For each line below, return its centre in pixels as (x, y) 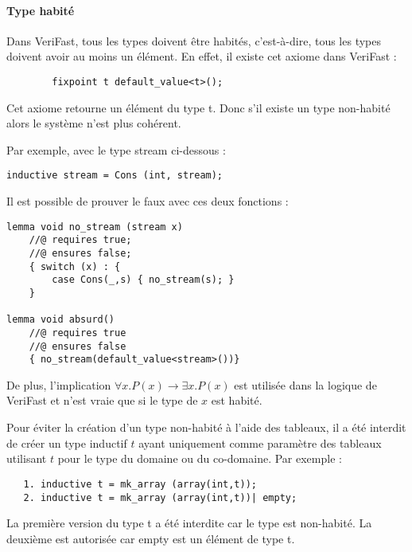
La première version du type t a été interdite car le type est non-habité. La (189, 523)
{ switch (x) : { (75, 266)
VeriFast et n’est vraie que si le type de (102, 400)
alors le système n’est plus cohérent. (94, 123)
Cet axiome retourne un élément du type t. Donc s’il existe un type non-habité (198, 107)
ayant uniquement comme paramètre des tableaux (260, 442)
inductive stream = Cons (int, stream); (115, 176)
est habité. (237, 400)
